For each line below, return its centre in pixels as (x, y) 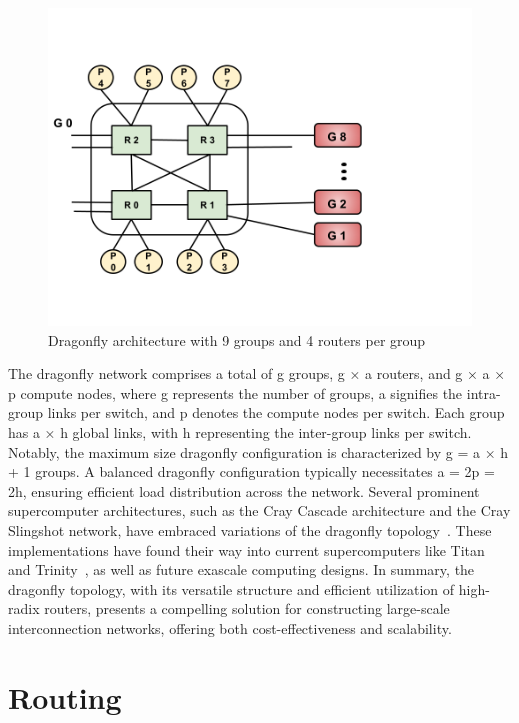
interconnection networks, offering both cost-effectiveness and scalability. (230, 627)
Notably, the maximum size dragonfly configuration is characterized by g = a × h (258, 451)
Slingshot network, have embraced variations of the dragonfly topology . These (250, 529)
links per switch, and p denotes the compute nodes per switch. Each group (276, 412)
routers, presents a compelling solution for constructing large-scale (247, 608)
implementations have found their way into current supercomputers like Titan (246, 549)
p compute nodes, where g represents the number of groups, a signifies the (235, 392)
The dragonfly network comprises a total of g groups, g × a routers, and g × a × (257, 373)
